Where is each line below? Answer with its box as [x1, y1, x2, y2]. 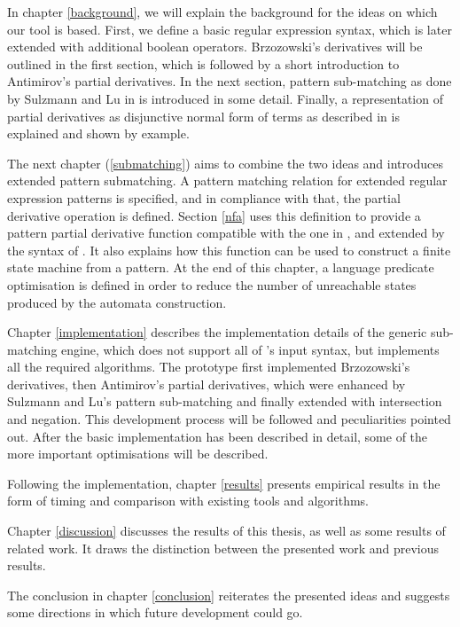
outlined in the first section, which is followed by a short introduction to [7, 54, 400, 73]
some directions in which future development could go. [7, 603, 303, 622]
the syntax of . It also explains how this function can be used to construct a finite [7, 240, 451, 259]
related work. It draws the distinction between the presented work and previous [7, 538, 440, 557]
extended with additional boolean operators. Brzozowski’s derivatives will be [7, 37, 423, 56]
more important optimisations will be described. [7, 444, 269, 463]
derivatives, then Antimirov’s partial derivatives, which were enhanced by [7, 374, 406, 393]
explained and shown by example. [7, 124, 190, 143]
